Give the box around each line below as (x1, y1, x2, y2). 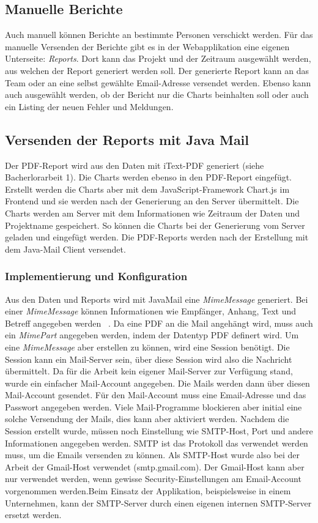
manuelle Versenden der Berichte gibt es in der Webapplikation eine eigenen (5, 40, 290, 53)
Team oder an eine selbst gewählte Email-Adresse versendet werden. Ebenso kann (5, 76, 311, 89)
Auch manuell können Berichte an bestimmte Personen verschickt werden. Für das (5, 28, 313, 41)
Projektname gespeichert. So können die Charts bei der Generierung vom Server (5, 218, 305, 231)
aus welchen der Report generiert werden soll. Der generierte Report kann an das (5, 64, 309, 76)
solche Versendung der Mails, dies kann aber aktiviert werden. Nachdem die (5, 412, 289, 425)
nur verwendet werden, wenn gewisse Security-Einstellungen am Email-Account (5, 472, 301, 485)
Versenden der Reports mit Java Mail (5, 130, 250, 149)
